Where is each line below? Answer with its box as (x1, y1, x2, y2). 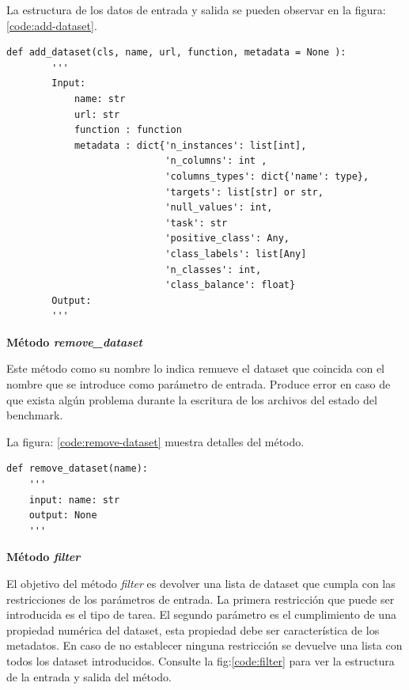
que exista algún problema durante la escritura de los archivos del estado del (6, 391, 377, 408)
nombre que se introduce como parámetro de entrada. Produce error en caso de (6, 376, 391, 392)
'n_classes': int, (165, 263, 262, 275)
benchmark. (6, 407, 63, 423)
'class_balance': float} (165, 279, 296, 291)
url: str (74, 108, 120, 120)
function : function (74, 124, 182, 136)
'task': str (165, 217, 228, 229)
